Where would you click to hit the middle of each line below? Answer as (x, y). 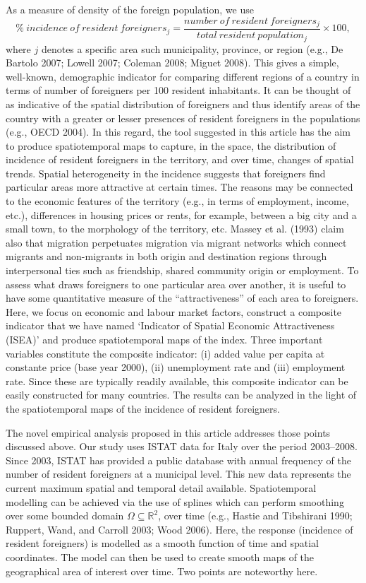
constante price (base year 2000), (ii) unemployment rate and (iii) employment (176, 367)
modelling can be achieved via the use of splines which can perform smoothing (175, 501)
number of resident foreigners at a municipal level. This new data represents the (178, 474)
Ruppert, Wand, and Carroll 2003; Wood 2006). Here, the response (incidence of (179, 529)
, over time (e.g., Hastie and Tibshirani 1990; (255, 516)
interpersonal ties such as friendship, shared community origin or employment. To (182, 270)
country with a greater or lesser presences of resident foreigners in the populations (183, 118)
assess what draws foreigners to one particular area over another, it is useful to (176, 284)
